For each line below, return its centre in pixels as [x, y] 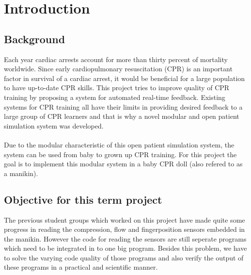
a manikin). [21, 173]
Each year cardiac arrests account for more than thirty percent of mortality [116, 59]
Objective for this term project [83, 199]
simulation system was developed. [54, 125]
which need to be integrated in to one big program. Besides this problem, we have [125, 248]
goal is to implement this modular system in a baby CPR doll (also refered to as [123, 164]
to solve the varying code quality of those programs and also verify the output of [124, 257]
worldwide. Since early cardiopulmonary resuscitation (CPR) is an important [118, 69]
